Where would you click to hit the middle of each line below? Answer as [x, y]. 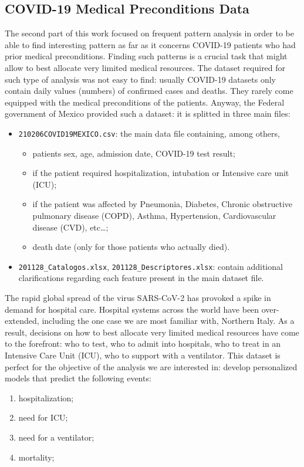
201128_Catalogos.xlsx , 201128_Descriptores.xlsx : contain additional [151, 266]
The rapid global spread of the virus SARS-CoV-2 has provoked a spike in [138, 298]
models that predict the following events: [78, 378]
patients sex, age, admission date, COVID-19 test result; [134, 153]
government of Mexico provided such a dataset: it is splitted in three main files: [148, 114]
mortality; [36, 457]
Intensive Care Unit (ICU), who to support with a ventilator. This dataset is [143, 355]
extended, [22, 321]
